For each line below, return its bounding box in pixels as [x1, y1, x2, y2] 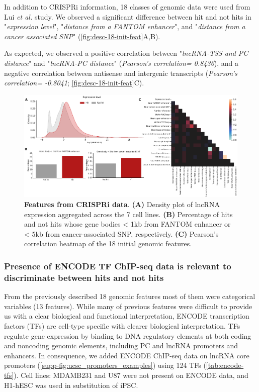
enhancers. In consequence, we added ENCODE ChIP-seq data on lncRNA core [4, 350, 249, 360]
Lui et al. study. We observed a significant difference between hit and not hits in [4, 11, 251, 22]
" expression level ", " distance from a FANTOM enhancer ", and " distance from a [4, 21, 245, 32]
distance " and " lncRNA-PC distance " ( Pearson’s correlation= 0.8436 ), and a [4, 57, 239, 68]
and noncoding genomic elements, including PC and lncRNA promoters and [4, 340, 238, 351]
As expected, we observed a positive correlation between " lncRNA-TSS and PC [4, 48, 248, 58]
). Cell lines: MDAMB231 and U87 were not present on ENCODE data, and [14, 369, 248, 380]
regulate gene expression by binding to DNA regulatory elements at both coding [4, 330, 251, 341]
